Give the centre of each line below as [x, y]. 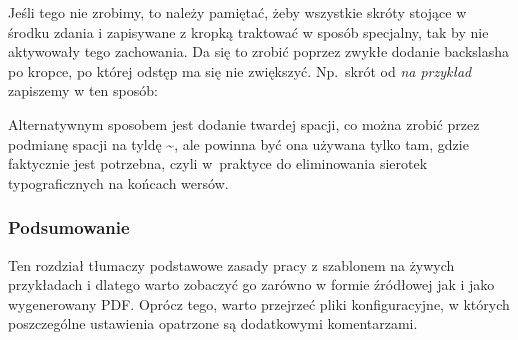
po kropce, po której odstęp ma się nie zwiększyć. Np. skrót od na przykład [240, 70]
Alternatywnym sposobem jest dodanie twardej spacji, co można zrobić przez [244, 123]
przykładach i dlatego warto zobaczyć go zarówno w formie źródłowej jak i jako [251, 284]
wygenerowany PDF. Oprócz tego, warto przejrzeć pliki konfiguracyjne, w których [259, 303]
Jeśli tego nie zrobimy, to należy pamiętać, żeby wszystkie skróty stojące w [237, 12]
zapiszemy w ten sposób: [83, 90]
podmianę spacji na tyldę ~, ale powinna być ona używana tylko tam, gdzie [238, 143]
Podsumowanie [69, 227]
